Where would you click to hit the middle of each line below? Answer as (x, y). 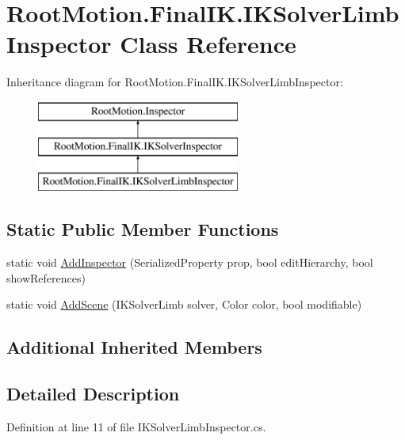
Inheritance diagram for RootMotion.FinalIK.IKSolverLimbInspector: (175, 82)
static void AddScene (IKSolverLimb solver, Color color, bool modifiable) (184, 304)
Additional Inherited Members (134, 347)
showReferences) (46, 277)
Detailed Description (93, 394)
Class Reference (208, 44)
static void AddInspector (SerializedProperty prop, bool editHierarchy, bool (190, 262)
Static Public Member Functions (143, 229)
